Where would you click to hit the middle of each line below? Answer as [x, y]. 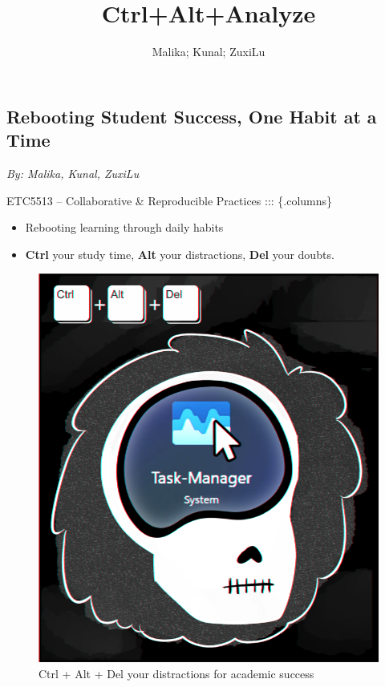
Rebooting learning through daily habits [124, 227]
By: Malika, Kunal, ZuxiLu [73, 173]
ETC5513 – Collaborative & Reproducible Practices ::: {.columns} [170, 200]
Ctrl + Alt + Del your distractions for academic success [176, 673]
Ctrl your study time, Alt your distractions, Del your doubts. [180, 254]
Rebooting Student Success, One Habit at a [192, 116]
